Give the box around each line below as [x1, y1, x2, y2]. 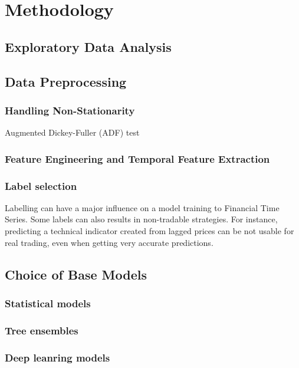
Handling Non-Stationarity [5, 103, 135, 117]
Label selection [5, 178, 77, 193]
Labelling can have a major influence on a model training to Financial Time [5, 201, 280, 213]
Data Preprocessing [5, 72, 127, 90]
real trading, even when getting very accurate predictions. [5, 236, 213, 248]
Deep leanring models [5, 350, 110, 364]
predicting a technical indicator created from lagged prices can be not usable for [5, 225, 294, 236]
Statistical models [5, 295, 91, 310]
